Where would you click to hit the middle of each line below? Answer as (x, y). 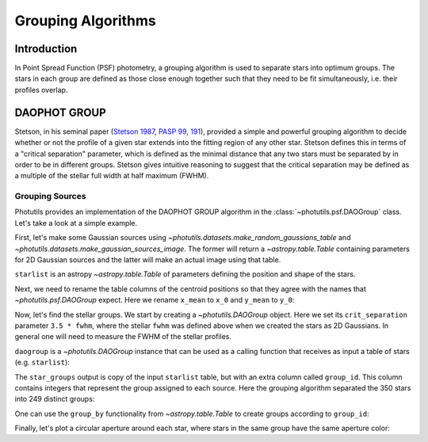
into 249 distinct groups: (55, 399)
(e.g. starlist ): (42, 362)
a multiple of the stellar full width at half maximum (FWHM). (112, 176)
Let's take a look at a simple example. (76, 223)
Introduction (46, 49)
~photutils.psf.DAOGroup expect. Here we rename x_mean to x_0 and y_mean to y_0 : (155, 300)
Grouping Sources (50, 196)
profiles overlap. (41, 90)
